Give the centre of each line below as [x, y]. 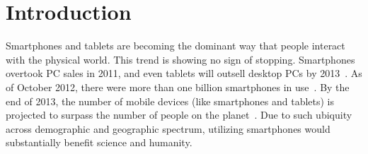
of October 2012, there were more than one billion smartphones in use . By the [178, 87]
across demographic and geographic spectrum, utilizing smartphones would [168, 128]
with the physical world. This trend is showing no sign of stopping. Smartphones [180, 59]
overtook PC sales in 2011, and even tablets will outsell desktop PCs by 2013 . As [184, 73]
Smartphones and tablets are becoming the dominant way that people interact [176, 46]
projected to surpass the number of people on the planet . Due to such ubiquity [179, 115]
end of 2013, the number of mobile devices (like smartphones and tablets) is [170, 101]
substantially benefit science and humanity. [99, 142]
